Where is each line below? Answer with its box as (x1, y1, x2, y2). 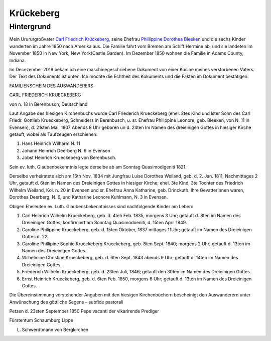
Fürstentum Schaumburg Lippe (9, 317, 74, 323)
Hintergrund (9, 22, 51, 31)
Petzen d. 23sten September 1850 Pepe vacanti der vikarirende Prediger (9, 308, 159, 314)
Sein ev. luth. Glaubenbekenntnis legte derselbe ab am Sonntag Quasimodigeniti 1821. (9, 163, 187, 170)
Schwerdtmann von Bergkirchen (22, 326, 89, 332)
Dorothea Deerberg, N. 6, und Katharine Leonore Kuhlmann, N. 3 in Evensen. (9, 194, 168, 200)
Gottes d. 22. (22, 234, 49, 240)
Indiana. (9, 57, 26, 63)
